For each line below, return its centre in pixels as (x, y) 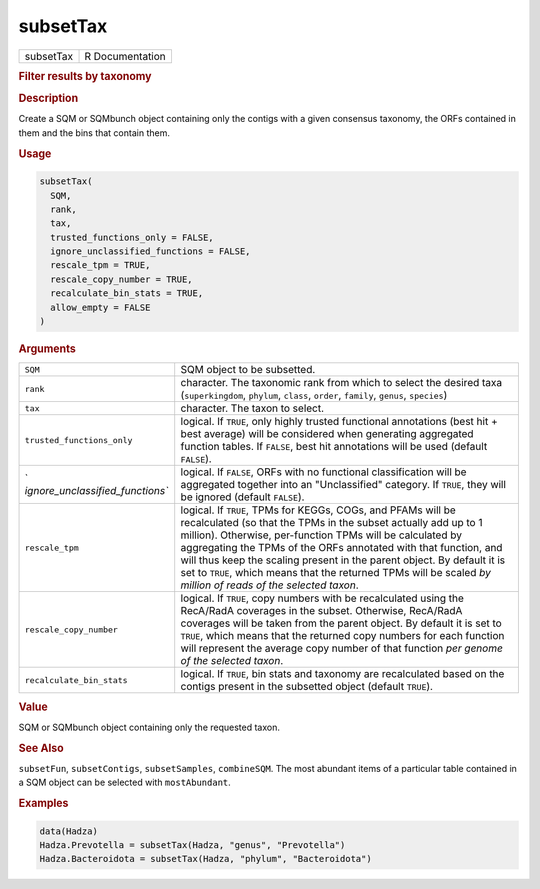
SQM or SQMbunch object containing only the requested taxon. (149, 727)
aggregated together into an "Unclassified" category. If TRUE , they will (343, 485)
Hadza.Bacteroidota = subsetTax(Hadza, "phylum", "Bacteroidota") (205, 859)
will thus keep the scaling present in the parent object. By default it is (342, 560)
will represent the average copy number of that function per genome (342, 648)
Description (48, 98)
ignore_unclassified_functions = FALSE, (150, 251)
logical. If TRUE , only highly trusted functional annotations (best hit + (339, 422)
